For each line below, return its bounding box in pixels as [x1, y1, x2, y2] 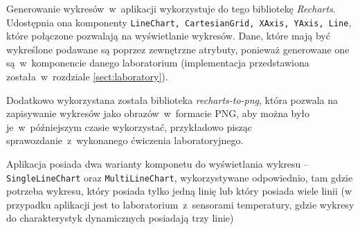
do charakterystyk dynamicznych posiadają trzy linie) [6, 211, 234, 225]
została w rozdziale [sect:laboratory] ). [6, 69, 168, 84]
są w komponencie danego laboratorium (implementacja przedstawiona [6, 55, 309, 70]
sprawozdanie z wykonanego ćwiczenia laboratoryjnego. [6, 133, 244, 148]
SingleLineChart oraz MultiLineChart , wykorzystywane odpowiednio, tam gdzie [6, 170, 353, 184]
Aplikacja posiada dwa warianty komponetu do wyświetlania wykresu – [6, 157, 309, 170]
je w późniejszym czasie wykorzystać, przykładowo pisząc [6, 119, 253, 134]
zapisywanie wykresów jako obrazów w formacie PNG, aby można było [6, 106, 310, 121]
